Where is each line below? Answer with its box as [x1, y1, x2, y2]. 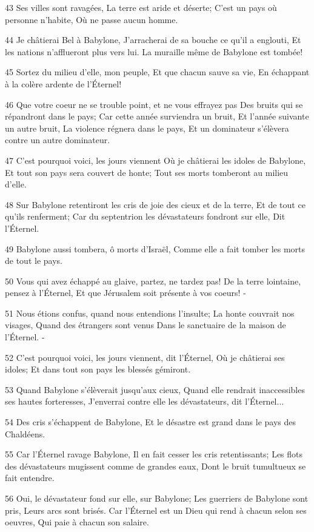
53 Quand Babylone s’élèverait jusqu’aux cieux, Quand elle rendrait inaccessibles [5, 383, 305, 396]
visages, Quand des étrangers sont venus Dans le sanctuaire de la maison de [5, 318, 286, 331]
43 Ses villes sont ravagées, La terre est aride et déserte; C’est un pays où [5, 1, 277, 13]
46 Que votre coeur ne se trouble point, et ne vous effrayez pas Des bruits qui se [5, 98, 303, 110]
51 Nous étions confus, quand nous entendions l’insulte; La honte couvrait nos [5, 306, 295, 319]
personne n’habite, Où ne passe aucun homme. [5, 13, 178, 25]
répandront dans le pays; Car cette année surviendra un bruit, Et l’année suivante [5, 110, 309, 123]
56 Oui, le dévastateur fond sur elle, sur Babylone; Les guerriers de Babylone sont [5, 492, 309, 504]
